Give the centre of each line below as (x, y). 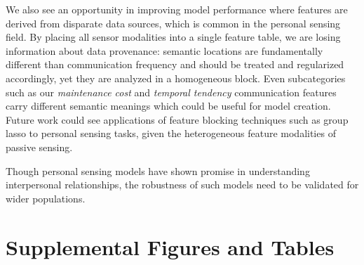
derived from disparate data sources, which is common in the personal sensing (173, 23)
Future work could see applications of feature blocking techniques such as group (177, 119)
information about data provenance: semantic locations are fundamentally (164, 50)
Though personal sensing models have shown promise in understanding (158, 170)
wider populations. (46, 198)
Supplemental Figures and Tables (170, 246)
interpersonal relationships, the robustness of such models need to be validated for (182, 185)
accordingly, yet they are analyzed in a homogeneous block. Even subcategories (176, 78)
